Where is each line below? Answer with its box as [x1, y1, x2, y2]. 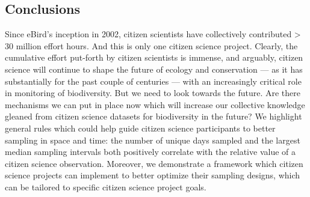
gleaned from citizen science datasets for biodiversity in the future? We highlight [5, 110, 302, 123]
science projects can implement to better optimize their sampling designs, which [5, 169, 300, 181]
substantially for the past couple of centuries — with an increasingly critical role [5, 74, 302, 87]
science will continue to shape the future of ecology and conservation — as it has [5, 62, 303, 75]
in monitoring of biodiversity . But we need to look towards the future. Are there [5, 86, 301, 99]
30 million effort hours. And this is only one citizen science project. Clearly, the [5, 39, 298, 52]
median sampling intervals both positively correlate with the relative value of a [5, 145, 296, 158]
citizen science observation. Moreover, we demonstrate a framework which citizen [5, 157, 303, 169]
